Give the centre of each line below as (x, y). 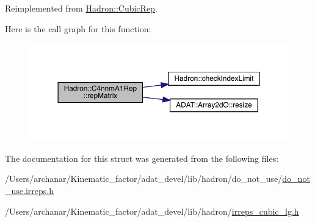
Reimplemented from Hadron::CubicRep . (81, 8)
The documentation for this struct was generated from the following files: (142, 158)
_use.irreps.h (29, 190)
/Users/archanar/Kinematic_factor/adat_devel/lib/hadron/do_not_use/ (144, 179)
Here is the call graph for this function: (78, 28)
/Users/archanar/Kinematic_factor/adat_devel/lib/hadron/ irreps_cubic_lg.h (152, 211)
